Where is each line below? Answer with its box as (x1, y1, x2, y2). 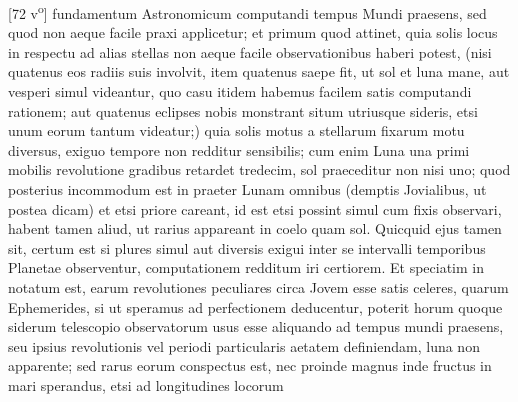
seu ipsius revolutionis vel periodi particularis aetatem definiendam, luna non (8, 335, 480, 356)
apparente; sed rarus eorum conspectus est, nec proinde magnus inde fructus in (8, 355, 492, 376)
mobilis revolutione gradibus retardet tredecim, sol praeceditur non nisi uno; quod (8, 159, 511, 180)
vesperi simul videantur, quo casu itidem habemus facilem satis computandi (8, 81, 472, 102)
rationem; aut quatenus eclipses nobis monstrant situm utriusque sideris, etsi (8, 100, 478, 121)
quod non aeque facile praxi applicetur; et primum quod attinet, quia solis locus (8, 22, 498, 43)
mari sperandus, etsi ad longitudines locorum (8, 374, 284, 395)
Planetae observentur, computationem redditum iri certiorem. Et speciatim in (8, 257, 485, 278)
